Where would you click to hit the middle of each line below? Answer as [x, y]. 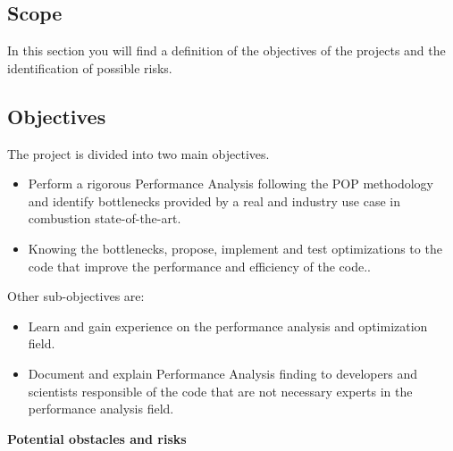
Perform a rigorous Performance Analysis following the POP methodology [231, 184]
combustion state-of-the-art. [105, 218]
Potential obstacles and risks [97, 438]
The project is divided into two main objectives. [138, 153]
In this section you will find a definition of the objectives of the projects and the [226, 50]
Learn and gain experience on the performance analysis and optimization [228, 326]
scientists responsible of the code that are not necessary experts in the [220, 391]
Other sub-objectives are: [76, 296]
